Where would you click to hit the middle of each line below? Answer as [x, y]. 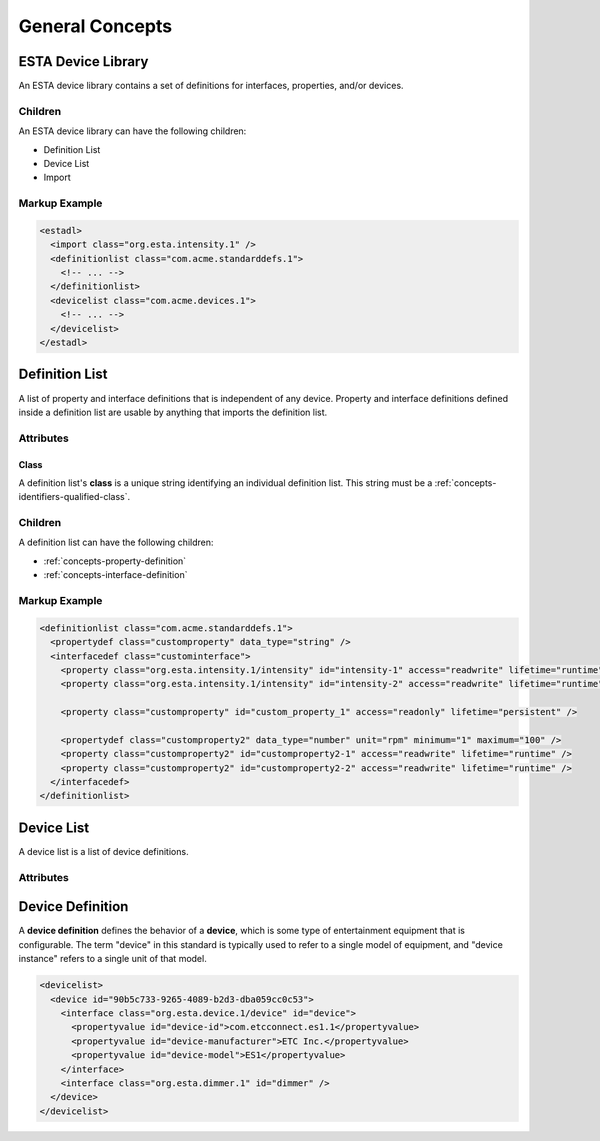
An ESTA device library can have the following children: [132, 131]
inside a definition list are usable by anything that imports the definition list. [173, 412]
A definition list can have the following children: [116, 542]
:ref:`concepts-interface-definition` [115, 575]
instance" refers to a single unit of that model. [112, 959]
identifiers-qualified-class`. [74, 497]
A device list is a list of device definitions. [103, 851]
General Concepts [95, 26]
